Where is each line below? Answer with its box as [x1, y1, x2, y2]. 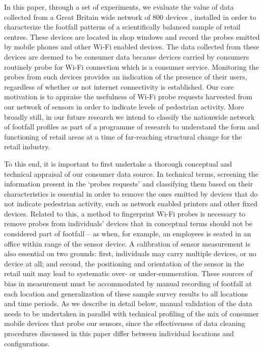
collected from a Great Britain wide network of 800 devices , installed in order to [4, 11, 256, 22]
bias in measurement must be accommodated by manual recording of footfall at [4, 278, 252, 289]
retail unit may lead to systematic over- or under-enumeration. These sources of [4, 268, 253, 279]
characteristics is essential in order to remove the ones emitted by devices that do [4, 188, 258, 199]
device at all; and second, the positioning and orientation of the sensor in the [4, 258, 244, 268]
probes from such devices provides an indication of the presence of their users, [4, 71, 247, 82]
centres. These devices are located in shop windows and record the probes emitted [4, 31, 260, 42]
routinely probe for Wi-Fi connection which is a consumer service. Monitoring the [4, 61, 259, 72]
